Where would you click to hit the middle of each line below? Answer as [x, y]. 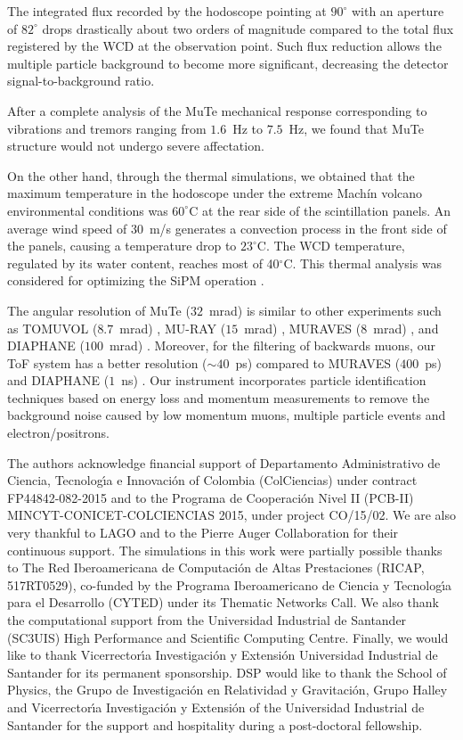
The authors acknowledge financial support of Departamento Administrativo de [224, 462]
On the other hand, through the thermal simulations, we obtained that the [211, 175]
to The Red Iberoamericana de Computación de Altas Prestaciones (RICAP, [216, 567]
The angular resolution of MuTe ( [99, 310]
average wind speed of [67, 228]
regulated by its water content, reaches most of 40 [143, 263]
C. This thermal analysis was [363, 263]
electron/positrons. [58, 433]
